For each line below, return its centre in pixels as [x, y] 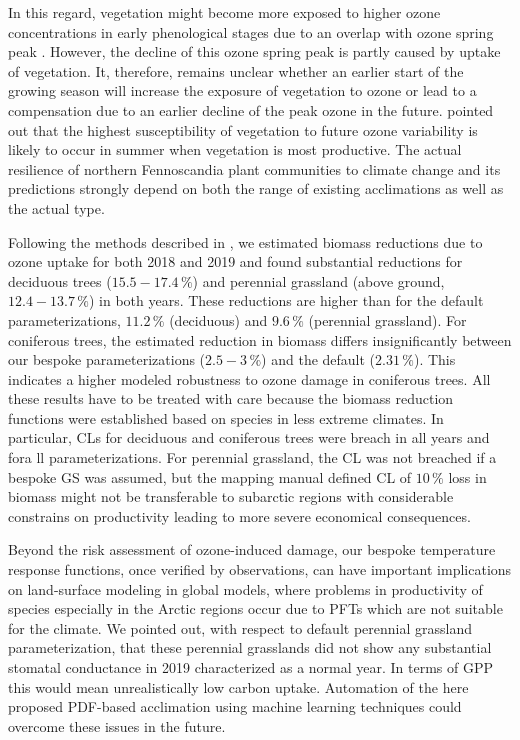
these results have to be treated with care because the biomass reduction [231, 398]
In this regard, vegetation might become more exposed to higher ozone [224, 12]
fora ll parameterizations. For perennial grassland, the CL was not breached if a [252, 457]
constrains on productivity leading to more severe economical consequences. [239, 515]
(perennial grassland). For [387, 319]
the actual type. [56, 207]
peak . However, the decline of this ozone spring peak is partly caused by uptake [254, 51]
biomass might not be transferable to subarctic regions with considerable [231, 496]
